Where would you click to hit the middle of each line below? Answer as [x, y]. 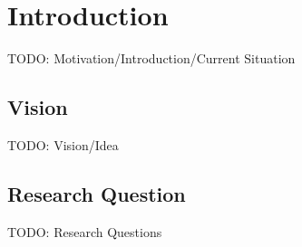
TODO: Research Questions [85, 231]
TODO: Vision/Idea [63, 144]
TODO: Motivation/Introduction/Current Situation [151, 58]
